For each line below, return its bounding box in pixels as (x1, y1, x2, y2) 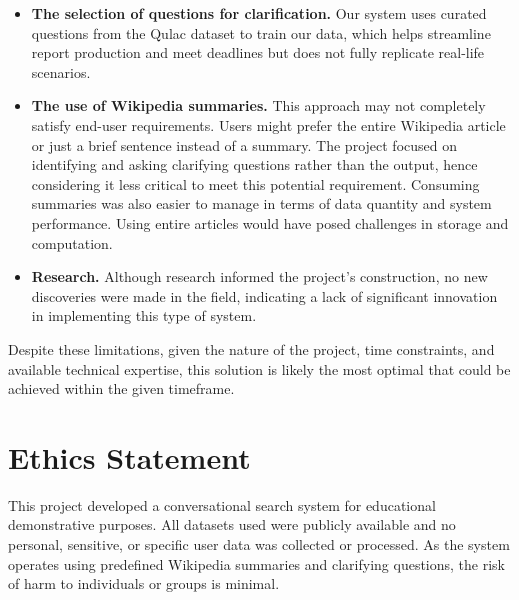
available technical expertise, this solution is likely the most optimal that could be (8, 358, 511, 379)
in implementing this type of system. (31, 305, 257, 326)
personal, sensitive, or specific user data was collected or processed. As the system (8, 534, 510, 554)
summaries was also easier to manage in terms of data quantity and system (31, 193, 492, 214)
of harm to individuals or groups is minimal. (8, 573, 280, 594)
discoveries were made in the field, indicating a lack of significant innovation (31, 285, 498, 306)
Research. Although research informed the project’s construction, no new (31, 266, 488, 287)
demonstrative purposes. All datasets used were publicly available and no (8, 514, 456, 535)
